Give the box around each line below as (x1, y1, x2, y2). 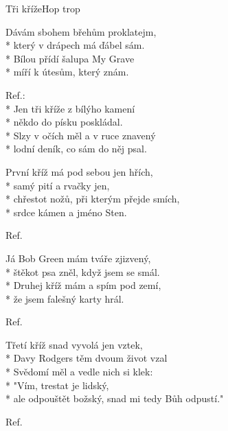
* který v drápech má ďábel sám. (5, 38, 145, 52)
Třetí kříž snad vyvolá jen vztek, (5, 337, 143, 351)
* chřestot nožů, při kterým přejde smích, (5, 191, 180, 206)
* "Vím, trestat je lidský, (5, 377, 109, 392)
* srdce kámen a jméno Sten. (5, 205, 127, 219)
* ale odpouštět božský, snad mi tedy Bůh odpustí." (5, 391, 224, 406)
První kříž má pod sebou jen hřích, (5, 164, 153, 178)
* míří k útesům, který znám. (5, 65, 129, 79)
